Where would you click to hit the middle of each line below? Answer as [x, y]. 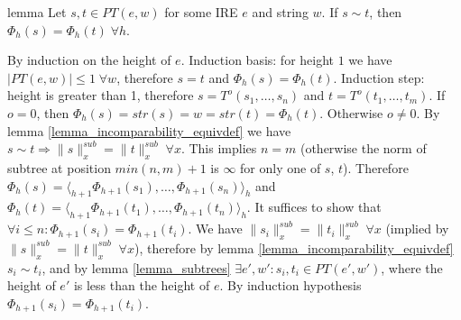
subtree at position [59, 167]
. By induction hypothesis [290, 285]
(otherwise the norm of [363, 148]
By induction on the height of [89, 60]
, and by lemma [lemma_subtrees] [136, 267]
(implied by [417, 229]
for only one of [281, 167]
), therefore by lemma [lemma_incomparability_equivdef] [294, 247]
